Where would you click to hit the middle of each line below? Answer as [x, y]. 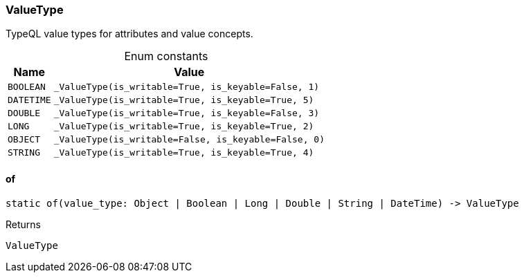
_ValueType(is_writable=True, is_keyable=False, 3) [187, 113]
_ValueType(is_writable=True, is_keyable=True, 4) [184, 153]
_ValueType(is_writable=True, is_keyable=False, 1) [187, 87]
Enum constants [166, 56]
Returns [23, 224]
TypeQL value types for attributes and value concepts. [129, 34]
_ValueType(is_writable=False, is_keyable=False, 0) [189, 140]
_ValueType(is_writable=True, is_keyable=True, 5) [184, 100]
